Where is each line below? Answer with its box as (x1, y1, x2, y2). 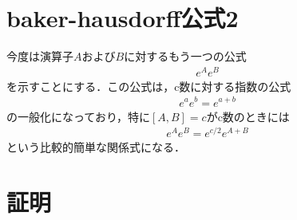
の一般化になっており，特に (6, 108, 150, 124)
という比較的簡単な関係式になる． (6, 139, 185, 155)
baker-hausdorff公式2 (6, 2, 239, 34)
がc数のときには (206, 108, 290, 124)
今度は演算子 (6, 48, 73, 65)
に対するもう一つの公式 (124, 48, 247, 65)
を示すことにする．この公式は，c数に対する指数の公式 (6, 77, 291, 94)
